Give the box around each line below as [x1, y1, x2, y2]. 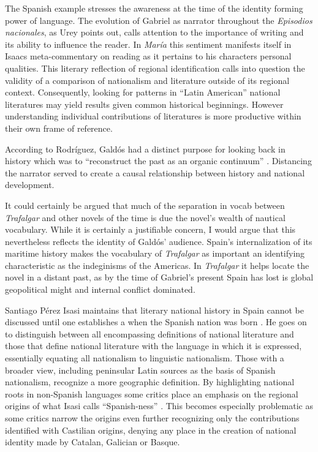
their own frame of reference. [5, 121, 113, 134]
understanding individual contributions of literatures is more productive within [5, 110, 301, 122]
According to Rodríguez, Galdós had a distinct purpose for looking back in [5, 142, 286, 155]
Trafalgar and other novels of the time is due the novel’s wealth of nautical [5, 211, 286, 224]
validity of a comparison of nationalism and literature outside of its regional [5, 73, 290, 86]
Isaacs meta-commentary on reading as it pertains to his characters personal [5, 50, 292, 62]
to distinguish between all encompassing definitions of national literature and [5, 327, 294, 340]
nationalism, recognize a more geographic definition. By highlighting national [5, 375, 295, 388]
